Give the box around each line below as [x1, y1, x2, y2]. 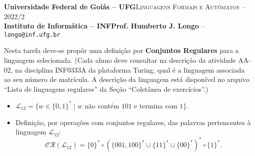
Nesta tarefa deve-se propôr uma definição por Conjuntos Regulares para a [4, 45, 239, 55]
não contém [85, 100, 119, 110]
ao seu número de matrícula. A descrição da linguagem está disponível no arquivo [4, 74, 250, 84]
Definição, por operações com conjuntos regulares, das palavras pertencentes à [15, 117, 251, 127]
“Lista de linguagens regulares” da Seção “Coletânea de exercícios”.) [4, 83, 208, 94]
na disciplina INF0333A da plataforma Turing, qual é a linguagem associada [15, 64, 245, 75]
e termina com [134, 100, 177, 110]
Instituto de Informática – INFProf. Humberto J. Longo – [4, 21, 205, 31]
